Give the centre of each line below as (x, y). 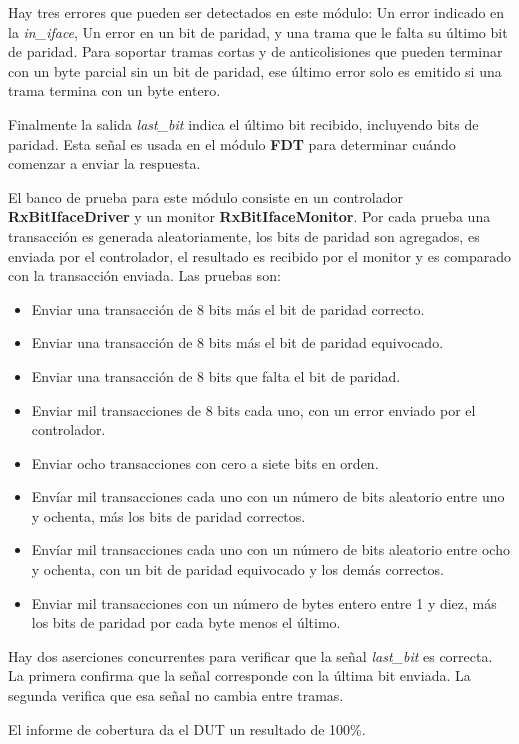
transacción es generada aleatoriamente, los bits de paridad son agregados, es (244, 235)
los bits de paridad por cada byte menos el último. (186, 622)
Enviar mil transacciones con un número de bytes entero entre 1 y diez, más (264, 602)
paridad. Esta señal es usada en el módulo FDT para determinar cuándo (232, 143)
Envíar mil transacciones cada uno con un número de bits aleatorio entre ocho (270, 549)
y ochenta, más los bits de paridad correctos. (168, 515)
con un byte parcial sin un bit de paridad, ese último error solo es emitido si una (255, 70)
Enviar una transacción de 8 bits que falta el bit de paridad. (216, 375)
